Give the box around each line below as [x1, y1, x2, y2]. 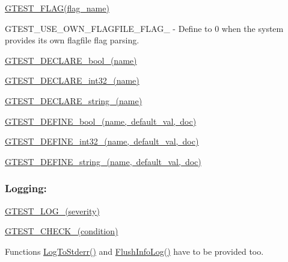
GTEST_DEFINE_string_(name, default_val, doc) [5, 155, 201, 167]
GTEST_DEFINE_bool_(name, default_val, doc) [5, 114, 197, 127]
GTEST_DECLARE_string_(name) [5, 94, 142, 107]
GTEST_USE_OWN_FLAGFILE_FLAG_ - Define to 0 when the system [5, 22, 284, 34]
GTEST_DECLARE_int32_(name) [5, 74, 139, 87]
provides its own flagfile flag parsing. [5, 34, 139, 46]
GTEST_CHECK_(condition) [5, 225, 118, 237]
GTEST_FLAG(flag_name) [5, 2, 109, 14]
